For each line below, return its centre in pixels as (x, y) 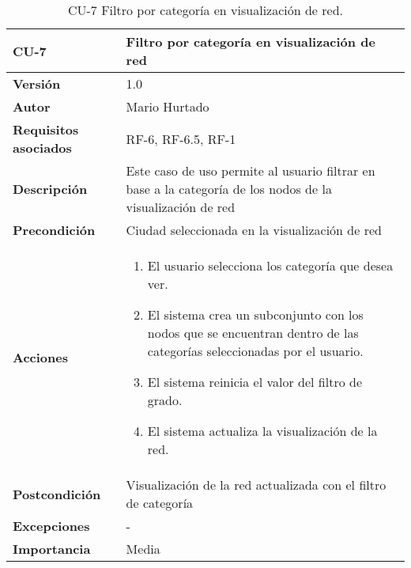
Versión (37, 83)
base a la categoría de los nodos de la (229, 189)
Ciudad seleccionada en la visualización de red (254, 230)
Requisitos (46, 129)
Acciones (40, 357)
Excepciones (51, 526)
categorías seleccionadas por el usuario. (255, 351)
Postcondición (57, 494)
